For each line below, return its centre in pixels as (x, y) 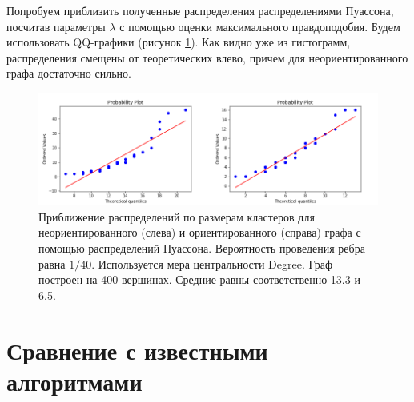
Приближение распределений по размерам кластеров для (177, 216)
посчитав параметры (56, 26)
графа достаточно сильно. (69, 73)
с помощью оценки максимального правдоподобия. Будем (260, 26)
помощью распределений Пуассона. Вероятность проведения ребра (202, 248)
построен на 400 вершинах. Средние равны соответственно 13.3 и (199, 279)
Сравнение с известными (137, 350)
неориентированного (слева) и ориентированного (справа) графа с (200, 232)
